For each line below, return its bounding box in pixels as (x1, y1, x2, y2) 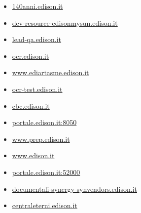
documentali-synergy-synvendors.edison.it (12, 183, 137, 194)
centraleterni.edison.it (12, 200, 77, 211)
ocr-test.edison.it (12, 84, 63, 94)
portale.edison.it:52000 (12, 167, 80, 177)
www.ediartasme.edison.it (12, 67, 89, 78)
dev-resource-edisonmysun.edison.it (12, 17, 118, 28)
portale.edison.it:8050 (12, 117, 77, 128)
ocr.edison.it (12, 50, 49, 61)
